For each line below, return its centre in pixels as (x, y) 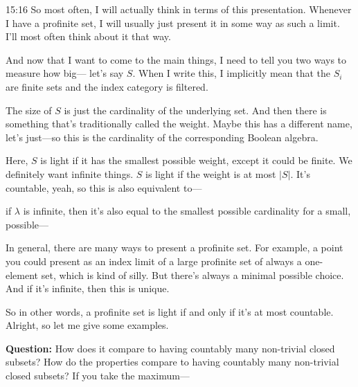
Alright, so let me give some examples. (87, 325)
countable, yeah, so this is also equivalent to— (104, 187)
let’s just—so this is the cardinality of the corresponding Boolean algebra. (162, 137)
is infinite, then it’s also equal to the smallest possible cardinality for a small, (187, 211)
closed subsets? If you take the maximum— (98, 376)
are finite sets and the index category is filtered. (107, 86)
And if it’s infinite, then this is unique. (88, 288)
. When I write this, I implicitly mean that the (232, 73)
